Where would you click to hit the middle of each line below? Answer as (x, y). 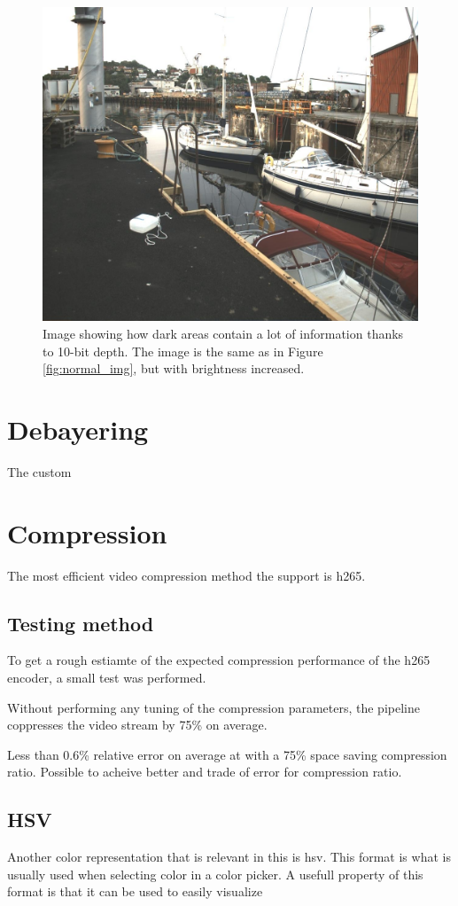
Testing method (81, 623)
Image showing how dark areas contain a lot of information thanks (223, 334)
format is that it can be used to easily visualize (135, 891)
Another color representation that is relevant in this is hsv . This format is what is (229, 857)
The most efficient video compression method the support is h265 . (186, 575)
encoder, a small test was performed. (107, 678)
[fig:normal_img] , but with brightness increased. (174, 368)
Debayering (78, 429)
